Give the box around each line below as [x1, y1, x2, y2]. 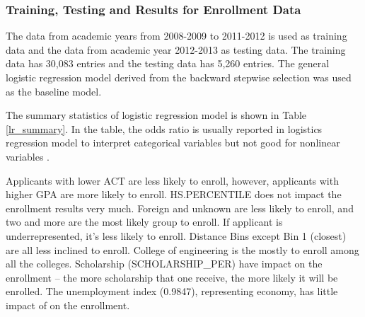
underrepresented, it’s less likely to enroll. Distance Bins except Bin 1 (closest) [6, 228, 347, 243]
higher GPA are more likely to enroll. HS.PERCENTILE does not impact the [6, 187, 342, 202]
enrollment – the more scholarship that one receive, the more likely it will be [6, 270, 338, 284]
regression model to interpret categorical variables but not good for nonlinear [6, 135, 340, 150]
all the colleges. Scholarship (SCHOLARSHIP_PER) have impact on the [6, 256, 323, 271]
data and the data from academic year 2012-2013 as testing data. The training [6, 42, 346, 57]
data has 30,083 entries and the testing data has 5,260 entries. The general [6, 56, 330, 71]
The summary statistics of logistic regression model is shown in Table [6, 108, 307, 122]
